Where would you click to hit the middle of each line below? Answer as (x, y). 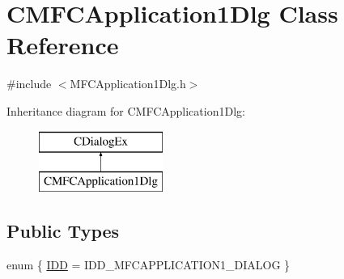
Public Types (63, 231)
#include (29, 84)
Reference (63, 45)
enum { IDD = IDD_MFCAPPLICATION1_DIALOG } (149, 264)
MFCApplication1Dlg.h (128, 84)
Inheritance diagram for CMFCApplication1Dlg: (126, 110)
